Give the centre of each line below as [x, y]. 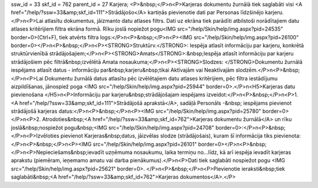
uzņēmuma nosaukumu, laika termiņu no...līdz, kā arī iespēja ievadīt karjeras [198, 152]
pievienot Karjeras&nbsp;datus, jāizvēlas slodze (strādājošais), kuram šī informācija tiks [167, 136]
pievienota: [287, 136]
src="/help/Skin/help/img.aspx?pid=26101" [145, 144]
